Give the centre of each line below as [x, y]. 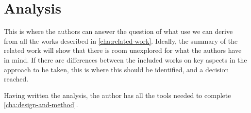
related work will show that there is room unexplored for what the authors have [123, 50]
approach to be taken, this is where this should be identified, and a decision [117, 69]
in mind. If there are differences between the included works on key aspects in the [125, 59]
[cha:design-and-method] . [41, 105]
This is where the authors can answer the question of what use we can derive [118, 31]
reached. [16, 79]
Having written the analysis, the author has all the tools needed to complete [117, 95]
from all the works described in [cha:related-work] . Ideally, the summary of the [121, 40]
